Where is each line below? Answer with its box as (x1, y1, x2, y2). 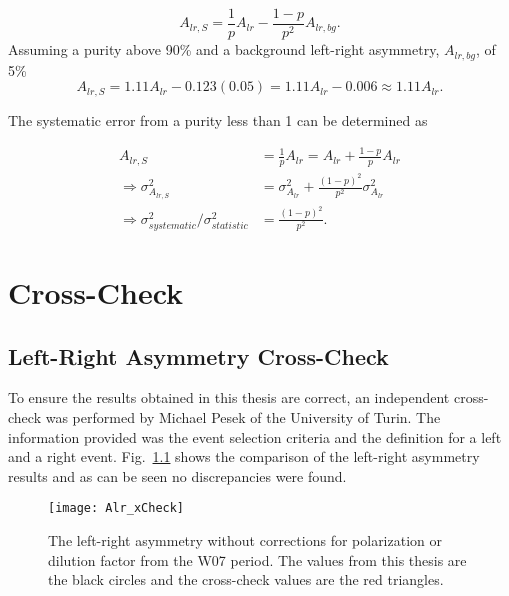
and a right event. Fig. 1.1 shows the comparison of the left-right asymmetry (8, 446, 480, 467)
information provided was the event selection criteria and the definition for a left (8, 426, 502, 447)
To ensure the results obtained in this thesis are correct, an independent (8, 387, 450, 408)
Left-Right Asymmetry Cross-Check (8, 340, 389, 371)
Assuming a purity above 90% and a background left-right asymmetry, (8, 39, 440, 60)
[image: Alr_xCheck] (48, 501, 185, 516)
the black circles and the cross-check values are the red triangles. (48, 569, 444, 590)
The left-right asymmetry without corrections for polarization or (48, 530, 443, 551)
